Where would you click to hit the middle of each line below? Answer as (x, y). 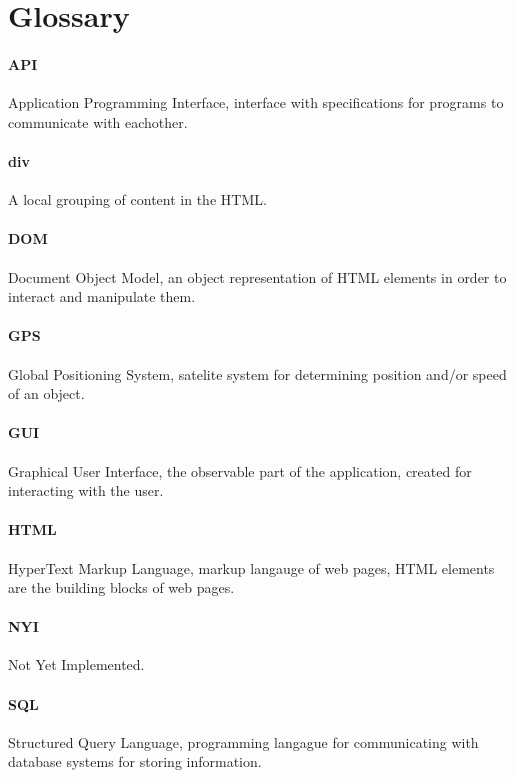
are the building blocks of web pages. (121, 587)
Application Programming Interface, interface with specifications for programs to (256, 102)
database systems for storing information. (135, 761)
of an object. (46, 393)
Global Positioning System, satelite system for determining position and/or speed (257, 373)
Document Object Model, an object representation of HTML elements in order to (257, 276)
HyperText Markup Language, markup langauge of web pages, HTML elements (251, 567)
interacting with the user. (86, 490)
